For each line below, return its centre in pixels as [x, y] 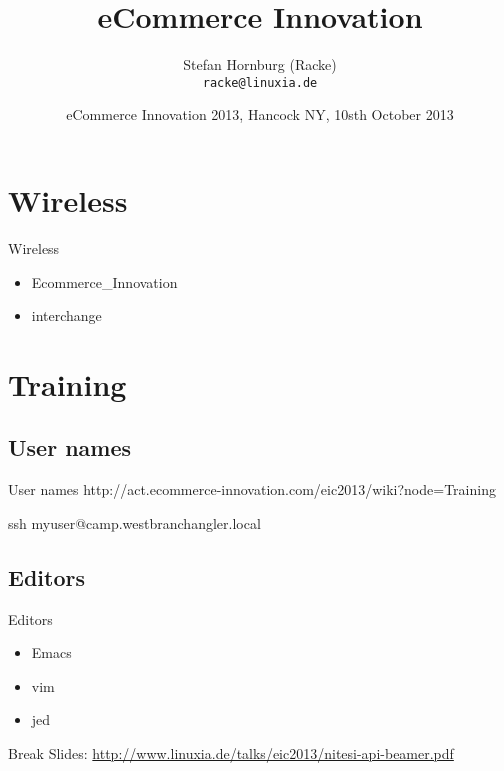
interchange [66, 315]
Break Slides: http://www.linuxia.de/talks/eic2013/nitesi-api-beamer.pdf [231, 753]
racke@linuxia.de [260, 82]
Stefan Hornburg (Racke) [260, 64]
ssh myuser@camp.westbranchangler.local [134, 522]
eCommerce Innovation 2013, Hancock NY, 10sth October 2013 [260, 114]
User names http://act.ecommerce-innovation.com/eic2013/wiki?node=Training [252, 489]
